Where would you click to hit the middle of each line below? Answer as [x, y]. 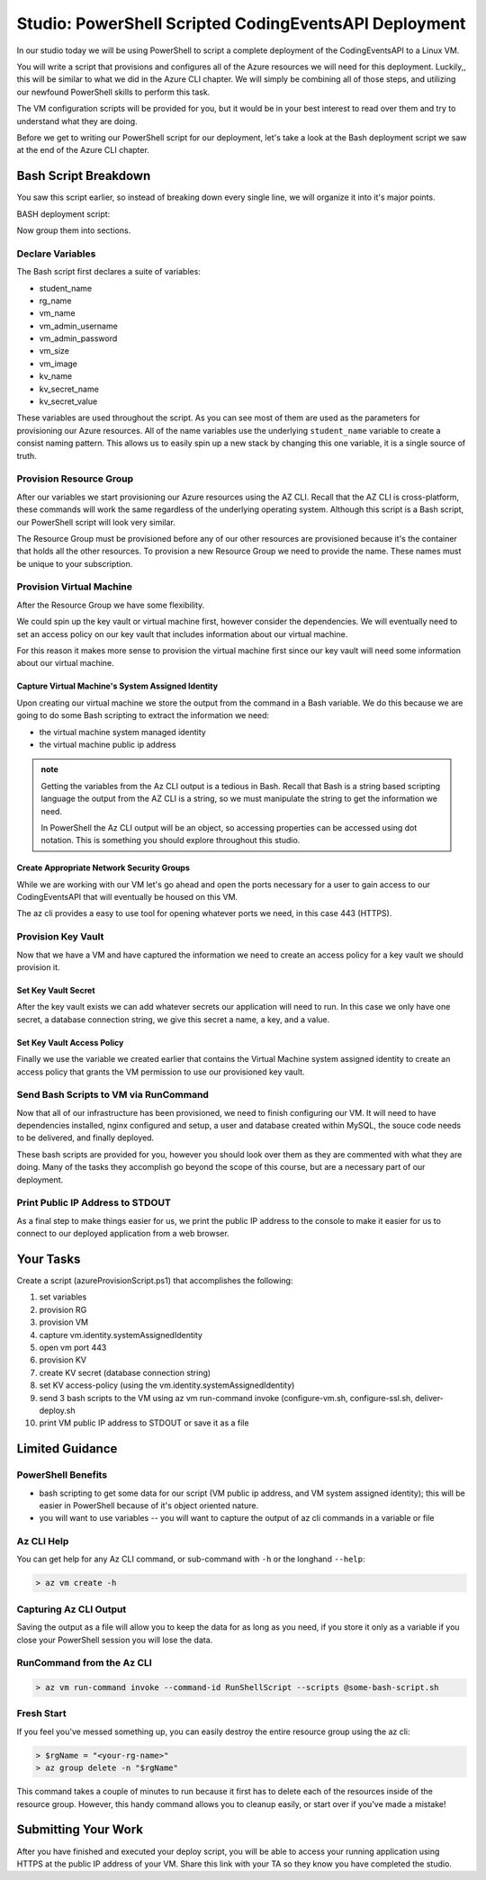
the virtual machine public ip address [108, 744]
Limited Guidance [67, 1449]
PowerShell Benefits [62, 1475]
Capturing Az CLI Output [72, 1609]
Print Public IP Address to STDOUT [94, 1203]
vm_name [57, 313]
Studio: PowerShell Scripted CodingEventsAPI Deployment [241, 23]
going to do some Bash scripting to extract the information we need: [143, 715]
